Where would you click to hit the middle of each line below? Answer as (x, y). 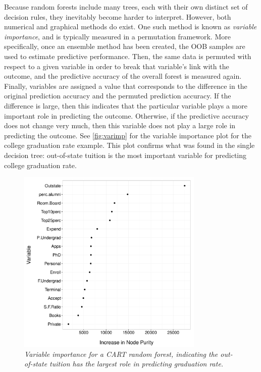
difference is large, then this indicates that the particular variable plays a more (126, 105)
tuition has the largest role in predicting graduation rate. (137, 364)
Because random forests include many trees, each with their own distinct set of (126, 7)
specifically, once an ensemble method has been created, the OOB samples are (125, 46)
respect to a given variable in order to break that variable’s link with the (117, 66)
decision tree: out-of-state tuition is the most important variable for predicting (125, 155)
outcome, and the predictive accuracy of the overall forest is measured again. (123, 76)
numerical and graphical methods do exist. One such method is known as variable (130, 26)
